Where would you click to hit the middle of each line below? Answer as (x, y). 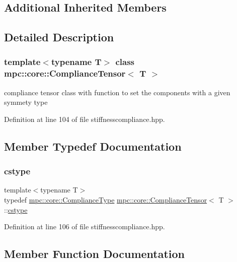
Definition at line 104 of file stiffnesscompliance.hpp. (85, 119)
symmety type (26, 102)
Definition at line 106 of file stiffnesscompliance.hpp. (85, 226)
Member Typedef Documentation (93, 146)
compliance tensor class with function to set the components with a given (117, 92)
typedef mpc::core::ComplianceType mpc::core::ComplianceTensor (106, 200)
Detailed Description (59, 37)
